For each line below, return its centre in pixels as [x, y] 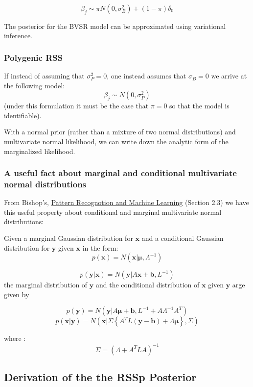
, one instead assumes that [147, 76]
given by [17, 294]
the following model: [34, 85]
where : [15, 338]
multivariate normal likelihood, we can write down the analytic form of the [116, 141]
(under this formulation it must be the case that [76, 106]
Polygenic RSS [34, 57]
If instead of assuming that [44, 76]
